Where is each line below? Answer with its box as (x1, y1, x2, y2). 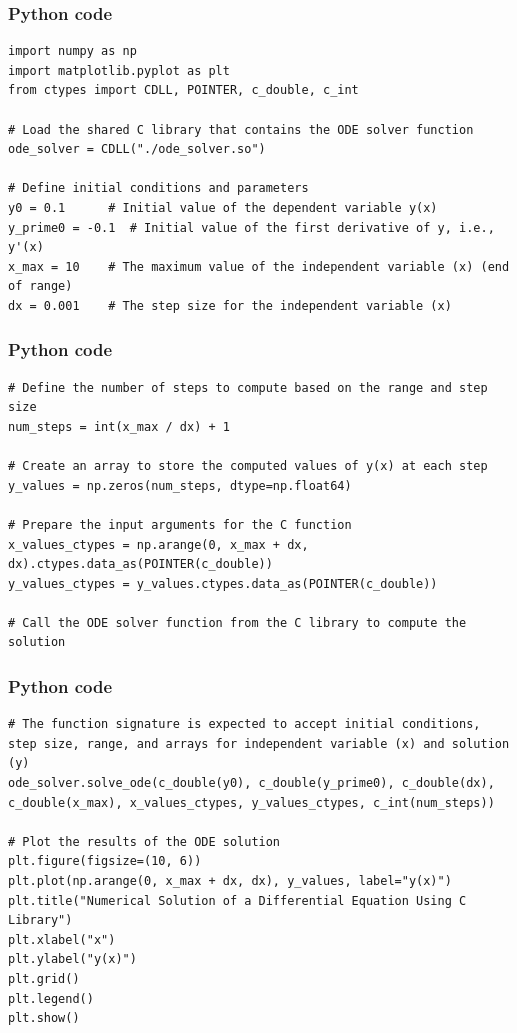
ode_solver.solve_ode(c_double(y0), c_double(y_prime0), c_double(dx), (8, 776, 495, 791)
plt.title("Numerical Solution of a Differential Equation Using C (8, 893, 467, 908)
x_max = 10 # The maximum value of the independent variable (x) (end (8, 259, 510, 274)
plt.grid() (8, 972, 80, 986)
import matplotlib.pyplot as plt (8, 63, 230, 78)
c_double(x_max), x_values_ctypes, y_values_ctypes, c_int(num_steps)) (8, 795, 495, 810)
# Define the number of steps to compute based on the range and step (8, 380, 488, 395)
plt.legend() (8, 991, 94, 1006)
